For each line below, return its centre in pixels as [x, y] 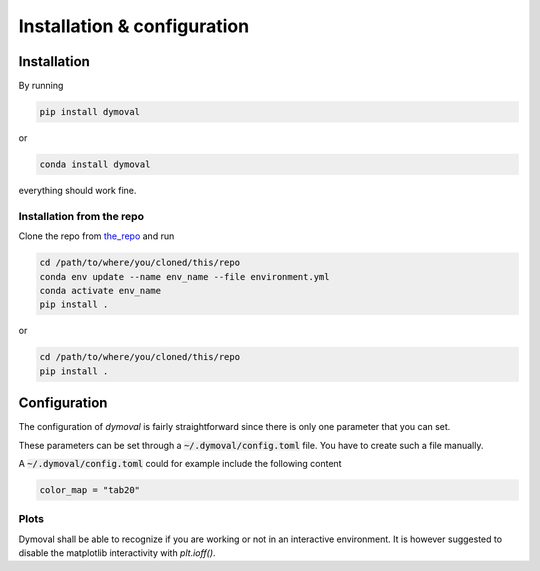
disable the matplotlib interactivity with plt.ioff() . [117, 553]
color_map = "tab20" [89, 489]
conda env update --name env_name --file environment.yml [184, 276]
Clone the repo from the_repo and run [96, 236]
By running [41, 86]
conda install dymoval [95, 164]
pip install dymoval [89, 112]
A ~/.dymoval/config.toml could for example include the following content [180, 463]
